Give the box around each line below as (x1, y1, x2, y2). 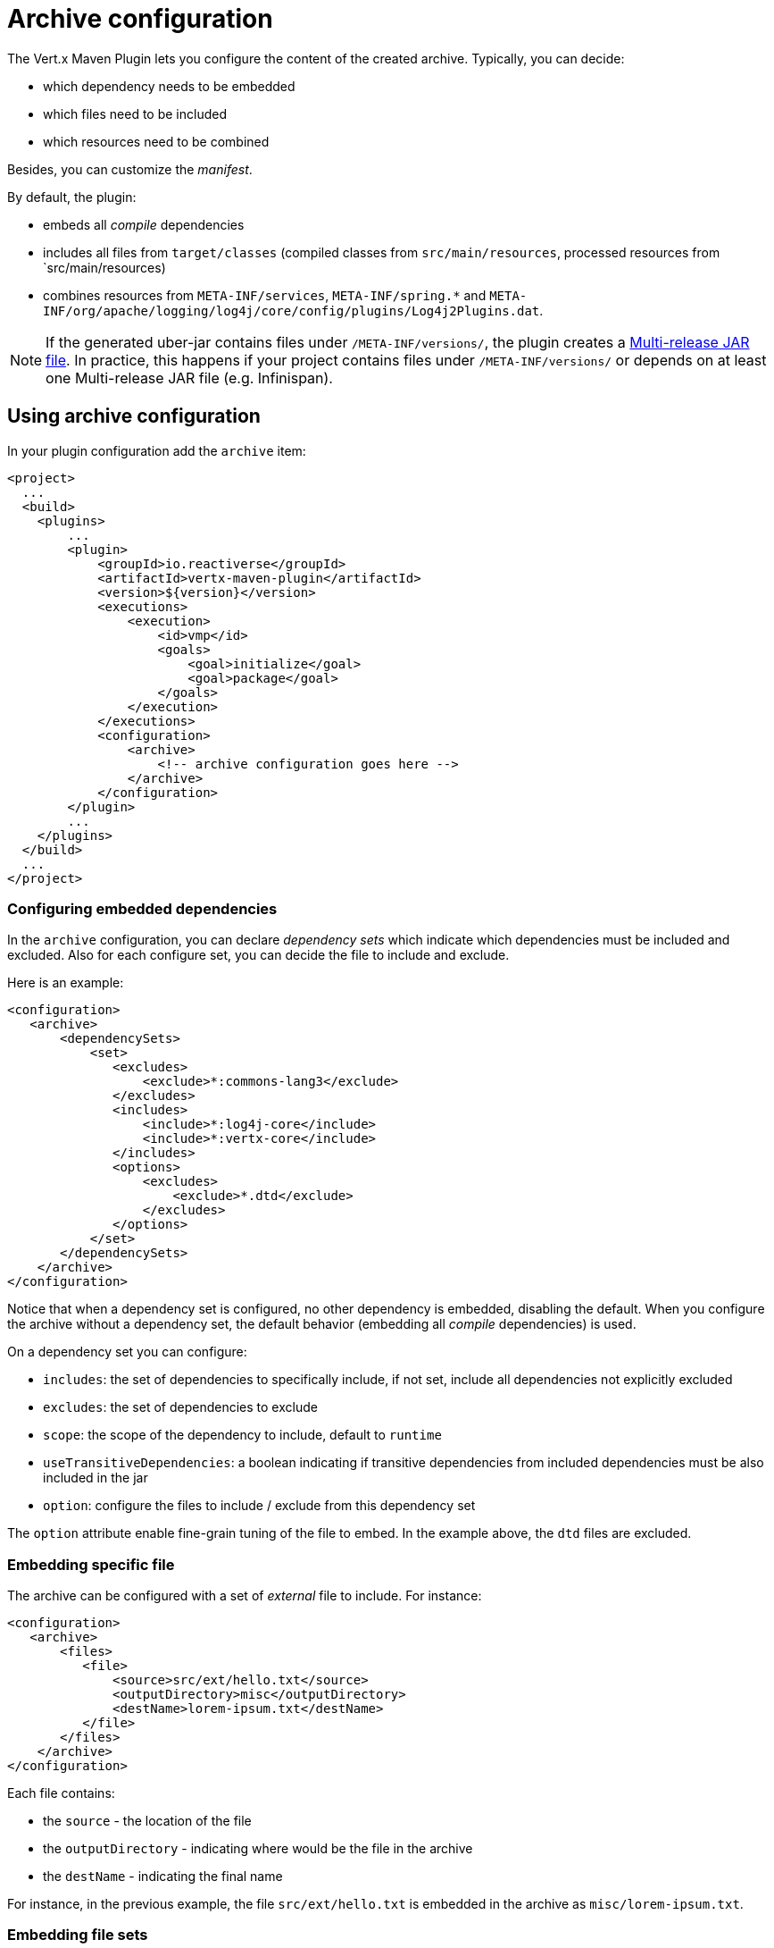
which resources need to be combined (43, 133, 270, 149)
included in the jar (43, 1470, 148, 1486)
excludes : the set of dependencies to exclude (43, 1399, 318, 1415)
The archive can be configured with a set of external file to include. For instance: (7, 1588, 482, 1604)
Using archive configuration (7, 405, 261, 428)
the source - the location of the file (43, 1813, 252, 1829)
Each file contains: (7, 1785, 115, 1801)
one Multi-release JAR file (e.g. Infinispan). (46, 368, 333, 387)
